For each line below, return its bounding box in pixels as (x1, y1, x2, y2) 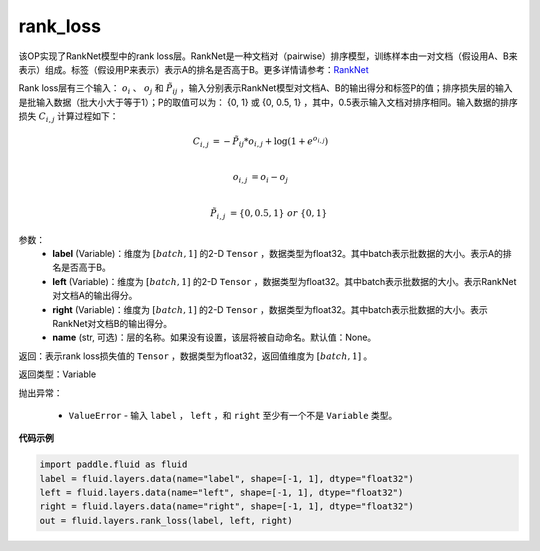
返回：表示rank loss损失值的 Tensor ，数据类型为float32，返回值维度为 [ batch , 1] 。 (18, 350, 373, 362)
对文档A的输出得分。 (52, 290, 138, 302)
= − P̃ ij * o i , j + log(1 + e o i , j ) (212, 134, 329, 149)
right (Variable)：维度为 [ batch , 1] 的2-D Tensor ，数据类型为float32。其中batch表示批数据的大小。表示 (52, 303, 489, 315)
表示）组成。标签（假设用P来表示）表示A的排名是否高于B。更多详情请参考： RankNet (18, 63, 369, 75)
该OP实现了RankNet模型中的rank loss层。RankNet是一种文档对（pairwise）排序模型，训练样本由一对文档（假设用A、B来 (18, 50, 518, 62)
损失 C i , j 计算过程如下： (18, 110, 119, 124)
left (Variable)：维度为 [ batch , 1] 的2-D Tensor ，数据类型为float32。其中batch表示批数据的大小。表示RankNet (52, 275, 517, 287)
